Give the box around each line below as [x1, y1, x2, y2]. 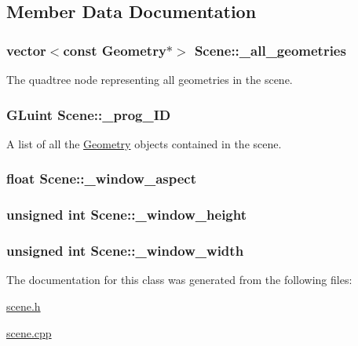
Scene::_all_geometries [194, 40, 346, 60]
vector [6, 40, 46, 60]
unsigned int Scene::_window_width [6, 241, 244, 260]
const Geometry [63, 40, 166, 60]
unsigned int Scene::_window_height [6, 205, 247, 224]
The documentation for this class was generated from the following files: [6, 271, 353, 288]
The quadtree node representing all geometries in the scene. [6, 71, 293, 87]
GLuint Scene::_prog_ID [6, 104, 171, 124]
